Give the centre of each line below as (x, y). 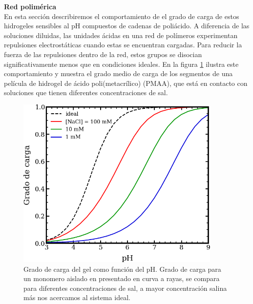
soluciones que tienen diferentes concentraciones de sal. (86, 92)
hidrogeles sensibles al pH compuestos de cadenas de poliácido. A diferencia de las (127, 26)
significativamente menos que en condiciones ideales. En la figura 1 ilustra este (121, 64)
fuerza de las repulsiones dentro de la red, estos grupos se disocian (103, 54)
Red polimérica (30, 6)
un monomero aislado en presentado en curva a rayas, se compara (122, 278)
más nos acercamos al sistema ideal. (77, 297)
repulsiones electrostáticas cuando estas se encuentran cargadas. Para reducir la (123, 45)
